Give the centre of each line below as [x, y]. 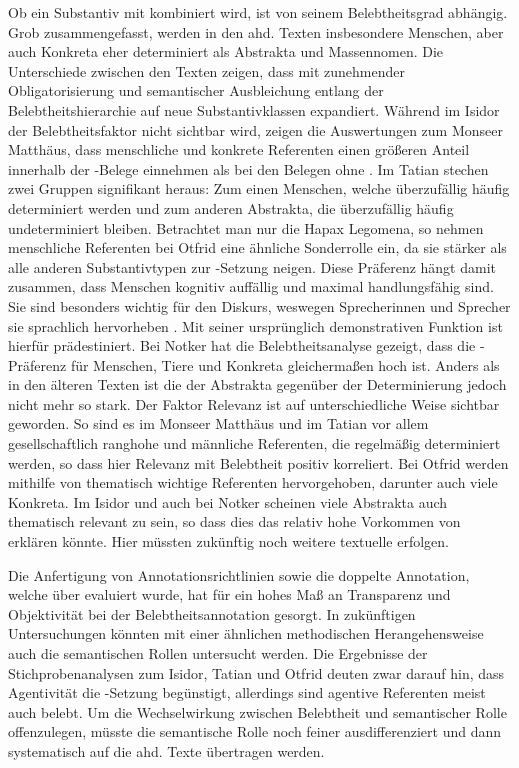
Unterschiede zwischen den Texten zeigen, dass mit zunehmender [206, 70]
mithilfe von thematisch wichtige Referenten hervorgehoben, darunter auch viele [253, 482]
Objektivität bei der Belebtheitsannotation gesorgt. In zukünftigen [212, 613]
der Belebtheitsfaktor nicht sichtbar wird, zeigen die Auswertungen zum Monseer [255, 129]
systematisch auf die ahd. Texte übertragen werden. [166, 750]
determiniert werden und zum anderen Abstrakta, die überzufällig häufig [231, 207]
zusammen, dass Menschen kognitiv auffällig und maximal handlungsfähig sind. [251, 286]
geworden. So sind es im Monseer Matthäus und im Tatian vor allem [218, 423]
